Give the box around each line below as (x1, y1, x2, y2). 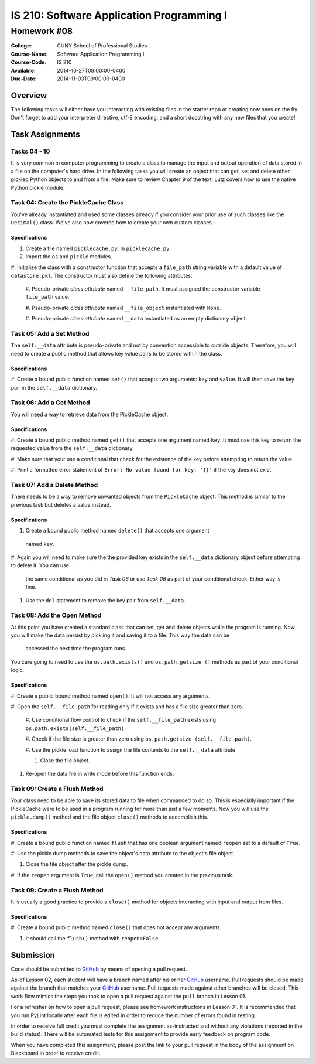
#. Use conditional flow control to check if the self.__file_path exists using (25, 717, 217, 724)
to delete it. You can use (11, 562, 70, 569)
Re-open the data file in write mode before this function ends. (25, 770, 174, 777)
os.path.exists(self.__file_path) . (25, 724, 126, 732)
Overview (11, 90, 47, 100)
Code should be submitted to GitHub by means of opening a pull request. (11, 966, 187, 973)
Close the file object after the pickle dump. (25, 861, 128, 868)
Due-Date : (11, 75, 37, 82)
